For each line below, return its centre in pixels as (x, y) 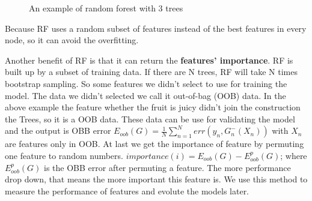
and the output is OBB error (58, 130)
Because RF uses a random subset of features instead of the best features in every (156, 28)
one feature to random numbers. (64, 155)
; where (294, 155)
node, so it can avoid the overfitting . (72, 40)
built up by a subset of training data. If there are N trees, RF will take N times (151, 72)
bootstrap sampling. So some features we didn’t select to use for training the (146, 83)
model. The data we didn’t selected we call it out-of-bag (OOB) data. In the (145, 95)
